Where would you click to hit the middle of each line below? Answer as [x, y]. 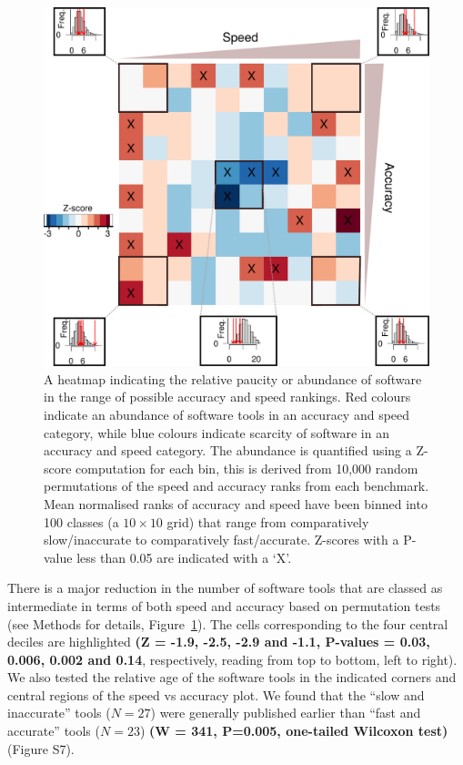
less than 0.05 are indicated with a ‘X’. [184, 557]
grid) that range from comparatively [268, 521]
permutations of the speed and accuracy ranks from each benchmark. [237, 486]
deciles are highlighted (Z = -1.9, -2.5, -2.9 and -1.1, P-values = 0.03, [219, 642]
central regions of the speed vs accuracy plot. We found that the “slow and [216, 694]
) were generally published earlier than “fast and [286, 713]
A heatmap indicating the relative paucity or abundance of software [233, 378]
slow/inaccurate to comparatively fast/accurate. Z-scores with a [221, 540]
